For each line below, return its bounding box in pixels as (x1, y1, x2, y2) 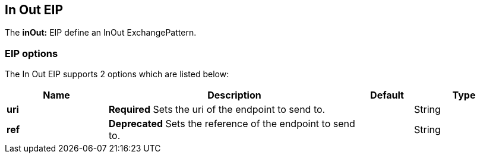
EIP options (5, 47, 58, 59)
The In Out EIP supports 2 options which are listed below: (5, 69, 229, 80)
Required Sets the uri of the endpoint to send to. (109, 103, 326, 116)
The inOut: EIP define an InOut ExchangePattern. (5, 27, 197, 38)
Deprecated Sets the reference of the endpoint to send (109, 118, 355, 130)
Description (207, 89, 261, 102)
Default (370, 89, 404, 102)
